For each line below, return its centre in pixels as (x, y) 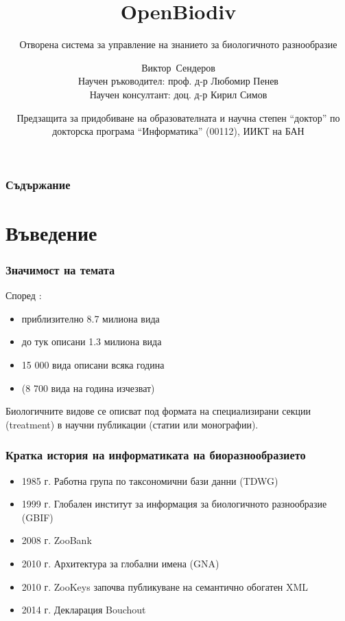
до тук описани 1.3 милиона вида (92, 341)
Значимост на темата (60, 269)
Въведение (51, 232)
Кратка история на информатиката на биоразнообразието (156, 455)
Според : (24, 295)
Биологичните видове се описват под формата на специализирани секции (158, 411)
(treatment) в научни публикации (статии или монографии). (132, 424)
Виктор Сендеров (178, 67)
